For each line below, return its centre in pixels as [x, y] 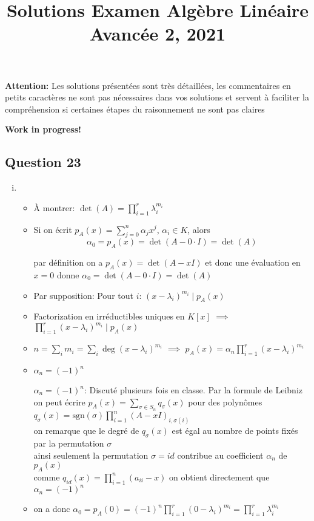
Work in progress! [43, 129]
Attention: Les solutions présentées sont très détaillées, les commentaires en [148, 85]
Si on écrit [53, 229]
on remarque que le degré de [86, 431]
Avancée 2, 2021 [158, 34]
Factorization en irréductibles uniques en [109, 316]
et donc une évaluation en [253, 262]
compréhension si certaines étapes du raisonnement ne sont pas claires [135, 109]
